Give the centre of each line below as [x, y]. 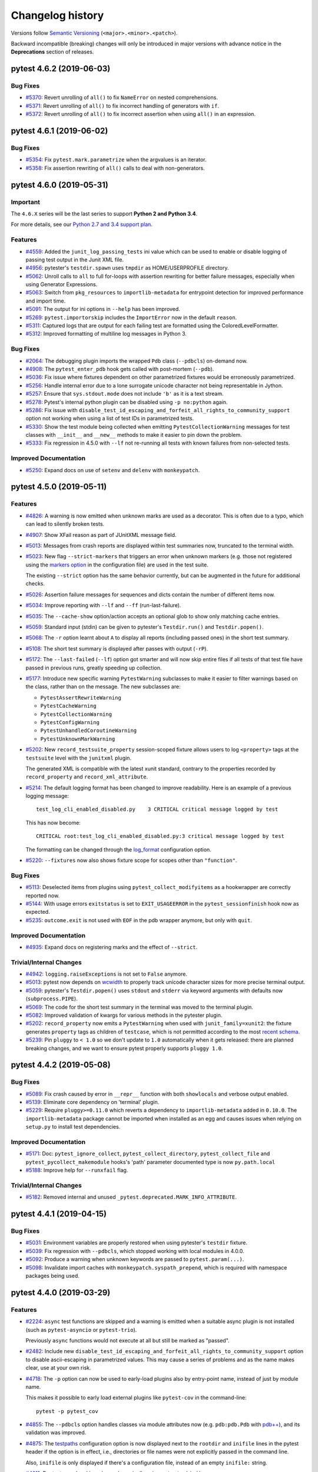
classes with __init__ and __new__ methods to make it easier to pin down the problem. [134, 435]
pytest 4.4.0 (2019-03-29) [61, 1292]
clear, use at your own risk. [58, 1368]
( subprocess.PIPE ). [52, 999]
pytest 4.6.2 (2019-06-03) [61, 69]
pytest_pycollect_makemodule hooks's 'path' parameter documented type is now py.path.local [150, 1162]
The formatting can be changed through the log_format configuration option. [118, 849]
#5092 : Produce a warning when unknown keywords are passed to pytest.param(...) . [135, 1259]
